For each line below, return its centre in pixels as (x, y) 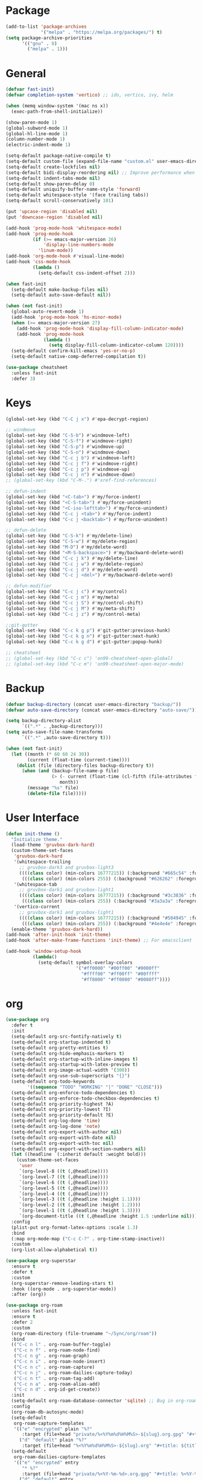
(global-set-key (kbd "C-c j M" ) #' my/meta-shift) (71, 608)
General (26, 73)
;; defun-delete (26, 530)
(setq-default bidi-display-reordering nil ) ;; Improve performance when (100, 173)
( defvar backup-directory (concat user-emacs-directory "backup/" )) (93, 704)
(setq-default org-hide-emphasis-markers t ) (68, 1053)
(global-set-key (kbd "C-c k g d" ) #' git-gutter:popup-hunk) (84, 642)
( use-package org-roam (34, 1305)
